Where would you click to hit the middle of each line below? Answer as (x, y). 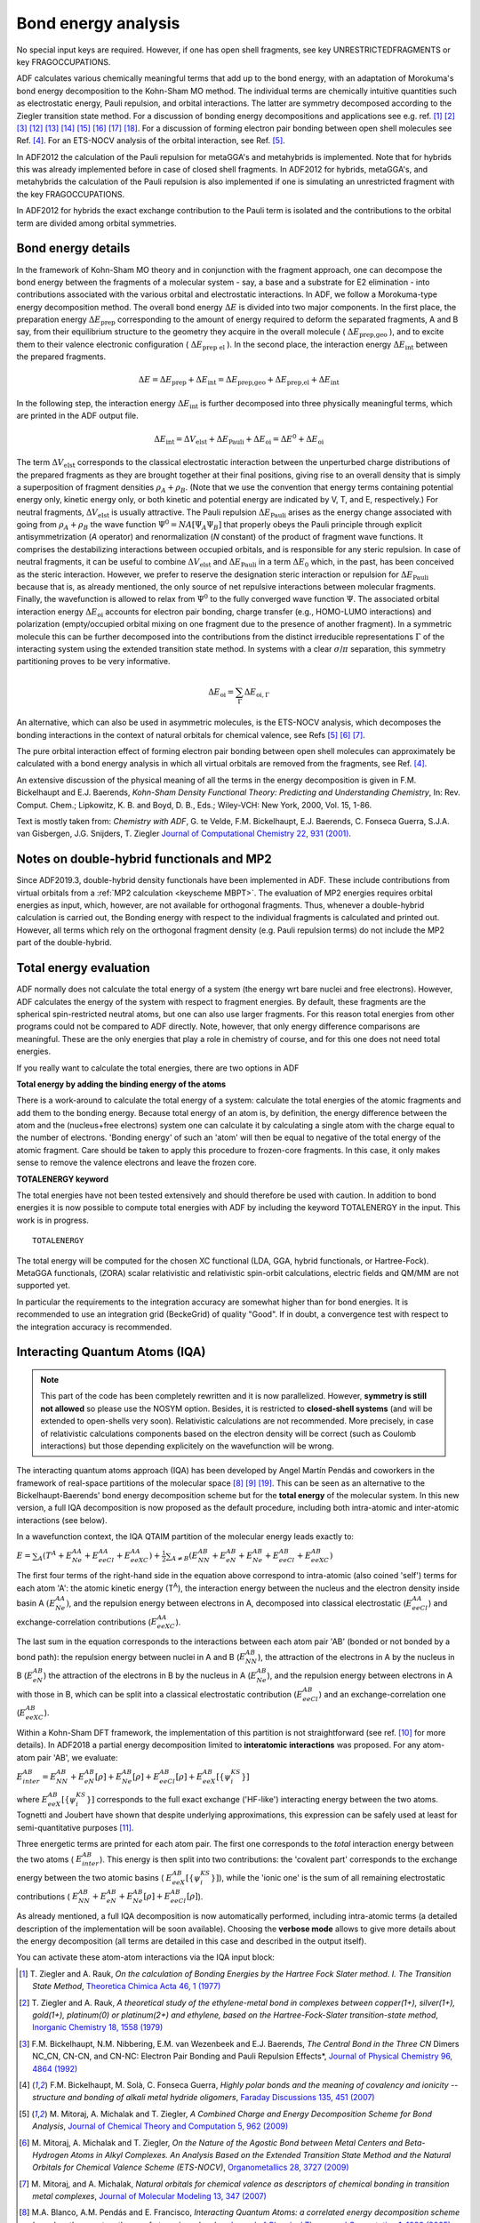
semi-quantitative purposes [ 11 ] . (75, 1827)
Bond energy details (73, 249)
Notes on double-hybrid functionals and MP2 (144, 859)
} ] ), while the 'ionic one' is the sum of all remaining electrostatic (328, 1877)
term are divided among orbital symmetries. (96, 223)
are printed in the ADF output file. (78, 416)
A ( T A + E (55, 1556)
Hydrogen (51, 2155)
